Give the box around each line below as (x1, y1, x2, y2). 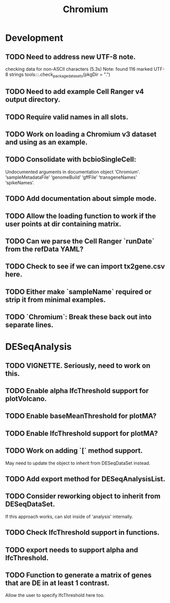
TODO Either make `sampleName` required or (5, 287, 152, 296)
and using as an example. (5, 138, 88, 146)
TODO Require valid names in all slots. (5, 113, 129, 121)
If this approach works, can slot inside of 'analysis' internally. (5, 513, 133, 519)
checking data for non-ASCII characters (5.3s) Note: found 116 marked (5, 66, 153, 72)
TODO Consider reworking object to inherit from (5, 492, 161, 501)
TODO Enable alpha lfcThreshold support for (5, 387, 149, 395)
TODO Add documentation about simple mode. (5, 195, 157, 203)
